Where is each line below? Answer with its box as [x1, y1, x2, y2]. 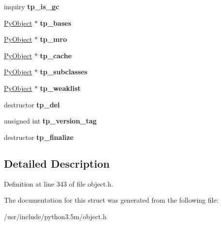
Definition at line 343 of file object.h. [4, 178, 113, 189]
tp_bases [40, 17, 71, 28]
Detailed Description [4, 156, 110, 171]
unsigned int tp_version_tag [4, 116, 97, 126]
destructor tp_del [4, 99, 60, 109]
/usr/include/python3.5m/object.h [4, 211, 107, 221]
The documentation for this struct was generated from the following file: [4, 195, 219, 205]
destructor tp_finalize [4, 132, 74, 142]
